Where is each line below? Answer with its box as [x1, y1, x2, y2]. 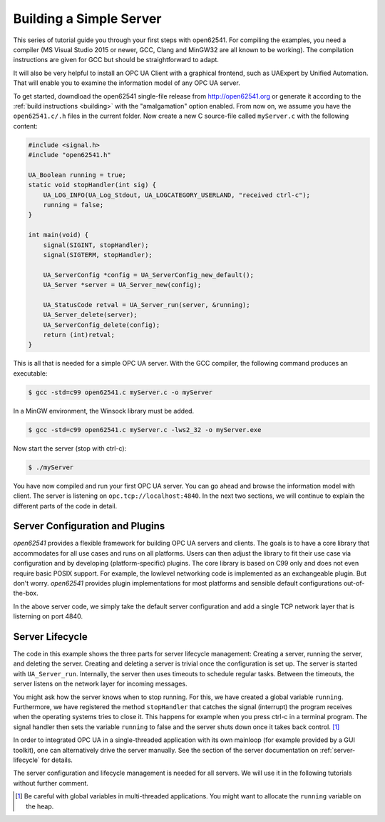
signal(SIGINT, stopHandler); [43, 241, 149, 249]
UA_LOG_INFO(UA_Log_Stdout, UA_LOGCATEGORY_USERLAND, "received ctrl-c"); [43, 191, 310, 199]
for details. [41, 756, 73, 764]
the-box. [13, 589, 38, 598]
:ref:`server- [319, 746, 356, 754]
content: [13, 121, 38, 130]
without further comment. [13, 778, 89, 787]
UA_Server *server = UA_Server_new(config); [43, 281, 202, 289]
